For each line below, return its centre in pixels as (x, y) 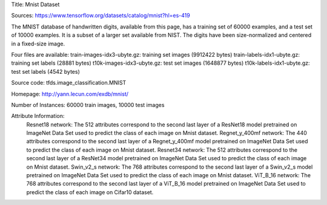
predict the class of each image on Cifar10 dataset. (90, 192)
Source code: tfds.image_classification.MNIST (69, 83)
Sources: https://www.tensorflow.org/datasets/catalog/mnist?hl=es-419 (101, 16)
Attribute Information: (38, 116)
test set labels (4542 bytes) (45, 71)
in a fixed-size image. (38, 44)
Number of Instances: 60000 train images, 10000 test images (88, 105)
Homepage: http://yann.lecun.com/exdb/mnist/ (70, 94)
